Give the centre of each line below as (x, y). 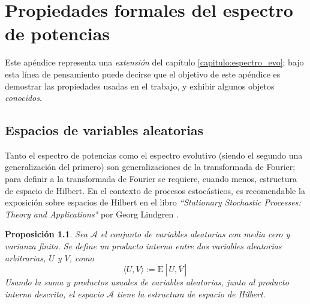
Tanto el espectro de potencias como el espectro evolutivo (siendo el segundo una (154, 155)
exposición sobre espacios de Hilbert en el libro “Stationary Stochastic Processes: (153, 202)
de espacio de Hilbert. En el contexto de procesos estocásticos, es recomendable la (155, 190)
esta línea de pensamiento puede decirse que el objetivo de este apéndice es (143, 74)
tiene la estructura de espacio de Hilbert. (191, 293)
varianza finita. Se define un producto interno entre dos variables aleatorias (143, 246)
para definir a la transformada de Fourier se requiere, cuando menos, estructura (151, 179)
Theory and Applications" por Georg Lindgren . (92, 214)
